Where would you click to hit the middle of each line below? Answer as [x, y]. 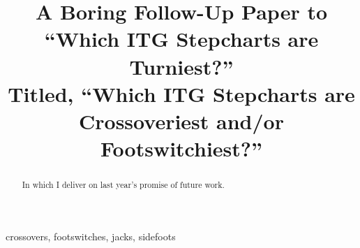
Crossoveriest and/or [181, 121]
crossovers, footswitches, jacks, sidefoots [91, 236]
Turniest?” [181, 66]
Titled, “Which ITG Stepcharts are [181, 93]
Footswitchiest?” [181, 148]
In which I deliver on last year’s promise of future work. [123, 185]
